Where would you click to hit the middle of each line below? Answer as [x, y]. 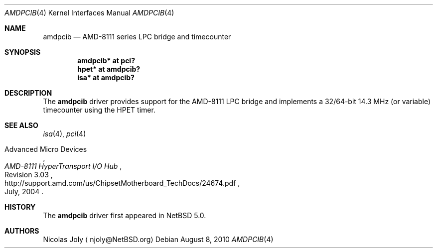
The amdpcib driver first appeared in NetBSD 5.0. [125, 215]
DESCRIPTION [28, 93]
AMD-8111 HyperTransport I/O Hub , [63, 166]
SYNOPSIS [23, 52]
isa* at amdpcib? [106, 77]
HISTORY [20, 207]
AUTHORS [22, 231]
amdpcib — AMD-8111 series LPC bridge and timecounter [137, 37]
